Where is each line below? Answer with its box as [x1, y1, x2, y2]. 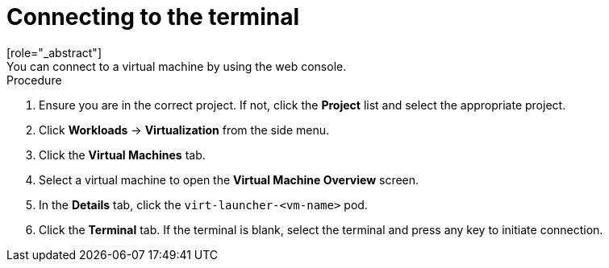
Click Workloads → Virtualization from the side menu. [39, 122, 329, 137]
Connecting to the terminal [6, 3, 300, 31]
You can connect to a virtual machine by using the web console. [6, 59, 347, 73]
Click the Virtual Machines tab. [39, 147, 206, 162]
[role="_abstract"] [6, 45, 102, 60]
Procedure [6, 72, 62, 87]
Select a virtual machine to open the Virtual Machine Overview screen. [39, 172, 419, 187]
